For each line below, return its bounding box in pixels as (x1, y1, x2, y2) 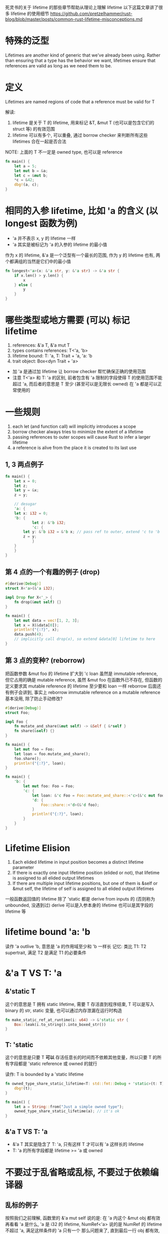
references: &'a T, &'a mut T (12, 342, 70, 348)
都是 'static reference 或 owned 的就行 (18, 1060, 97, 1066)
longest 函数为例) (5, 218, 78, 229)
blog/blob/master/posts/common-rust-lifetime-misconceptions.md (5, 16, 142, 22)
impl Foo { (5, 719, 28, 724)
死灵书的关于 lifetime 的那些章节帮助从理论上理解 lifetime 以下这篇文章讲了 (5, 4, 158, 10)
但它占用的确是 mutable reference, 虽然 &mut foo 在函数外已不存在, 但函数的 (5, 676, 162, 682)
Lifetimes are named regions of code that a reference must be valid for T (5, 98, 155, 104)
